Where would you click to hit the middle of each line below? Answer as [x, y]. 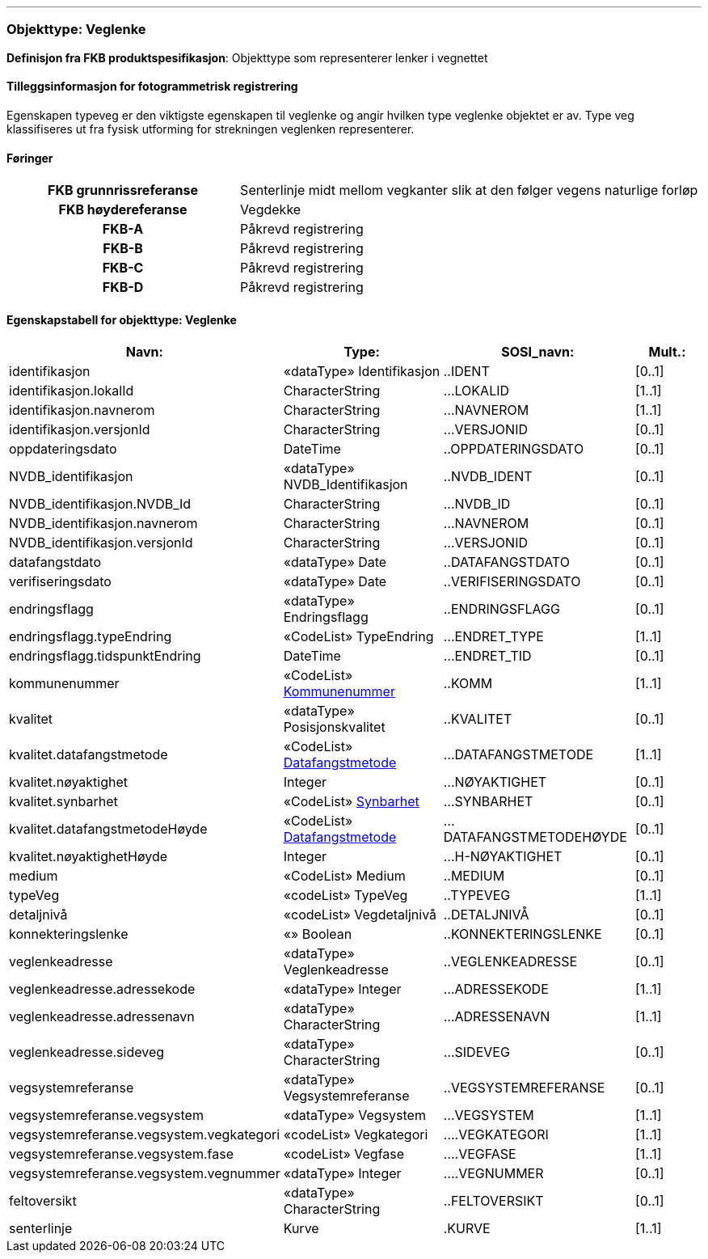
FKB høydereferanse [123, 210]
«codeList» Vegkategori [356, 1135]
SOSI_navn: [538, 352]
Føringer [30, 158]
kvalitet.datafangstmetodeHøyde [108, 829]
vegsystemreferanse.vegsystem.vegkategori [145, 1135]
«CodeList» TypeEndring [358, 637]
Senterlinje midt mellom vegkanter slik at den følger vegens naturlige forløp [469, 190]
